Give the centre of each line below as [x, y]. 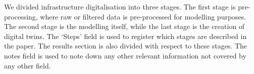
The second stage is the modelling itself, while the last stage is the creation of [124, 26]
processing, [21, 16]
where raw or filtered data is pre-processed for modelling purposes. [143, 16]
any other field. [28, 65]
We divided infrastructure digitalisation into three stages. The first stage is [120, 6]
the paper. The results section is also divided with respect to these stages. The [126, 46]
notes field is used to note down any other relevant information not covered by [125, 55]
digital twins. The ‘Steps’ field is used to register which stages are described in [125, 36]
